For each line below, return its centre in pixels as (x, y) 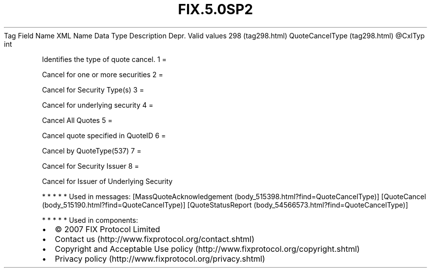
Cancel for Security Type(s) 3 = (93, 90)
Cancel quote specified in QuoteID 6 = (104, 135)
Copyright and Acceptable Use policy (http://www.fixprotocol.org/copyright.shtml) (207, 249)
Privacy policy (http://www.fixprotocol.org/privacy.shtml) (160, 258)
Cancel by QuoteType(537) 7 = (92, 151)
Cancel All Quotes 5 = (77, 120)
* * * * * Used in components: (90, 220)
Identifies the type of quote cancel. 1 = (104, 59)
